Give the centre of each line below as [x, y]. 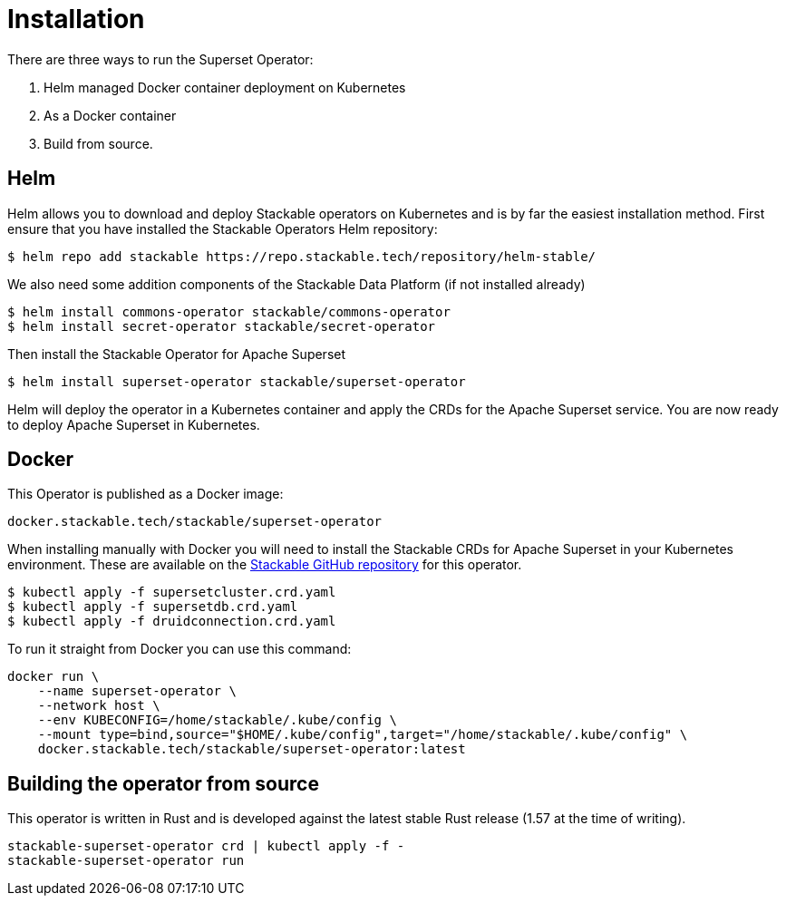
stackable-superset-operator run [126, 861]
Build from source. [98, 143]
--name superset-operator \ [137, 691]
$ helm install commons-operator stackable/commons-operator [229, 311]
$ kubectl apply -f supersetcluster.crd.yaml [172, 592]
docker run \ [53, 677]
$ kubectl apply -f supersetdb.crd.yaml [153, 607]
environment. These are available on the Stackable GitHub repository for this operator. [265, 565]
